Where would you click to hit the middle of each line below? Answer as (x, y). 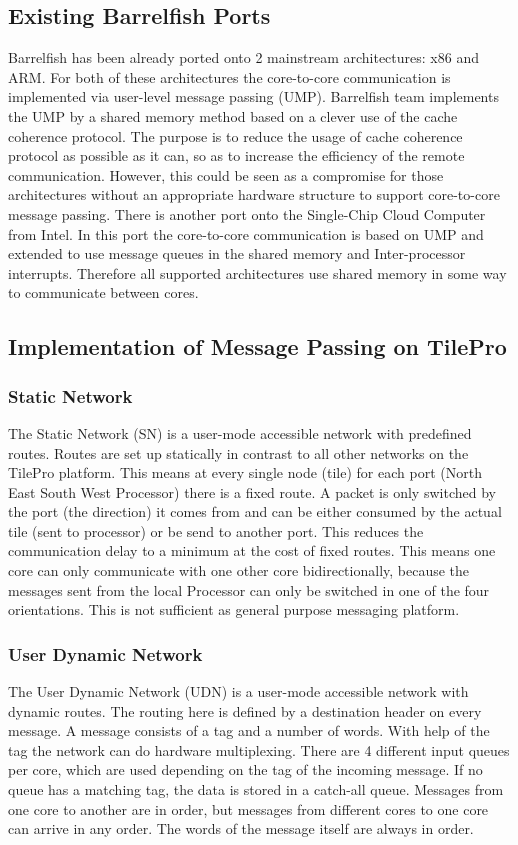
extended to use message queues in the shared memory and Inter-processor (237, 253)
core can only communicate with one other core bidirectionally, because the (239, 570)
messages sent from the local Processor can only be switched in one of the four (249, 589)
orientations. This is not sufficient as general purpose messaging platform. (234, 609)
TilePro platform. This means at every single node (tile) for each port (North (245, 472)
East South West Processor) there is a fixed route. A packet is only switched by (252, 491)
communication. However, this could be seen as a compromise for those (226, 174)
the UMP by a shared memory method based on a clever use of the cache (233, 115)
